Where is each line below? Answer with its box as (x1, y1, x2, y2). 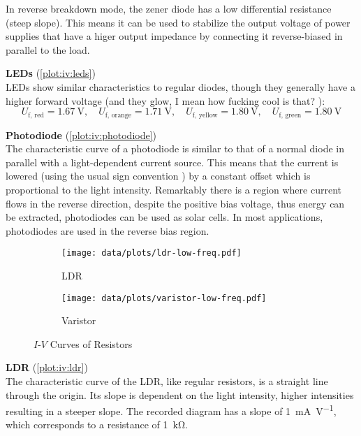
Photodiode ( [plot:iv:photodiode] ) (6, 127, 157, 142)
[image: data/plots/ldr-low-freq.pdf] (61, 248, 242, 259)
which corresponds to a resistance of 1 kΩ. (6, 417, 188, 432)
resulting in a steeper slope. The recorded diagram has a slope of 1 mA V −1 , (6, 402, 337, 418)
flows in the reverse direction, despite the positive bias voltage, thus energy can (6, 196, 345, 210)
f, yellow (192, 111, 218, 119)
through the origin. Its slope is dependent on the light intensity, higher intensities (6, 387, 354, 402)
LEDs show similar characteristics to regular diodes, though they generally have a (6, 79, 355, 94)
